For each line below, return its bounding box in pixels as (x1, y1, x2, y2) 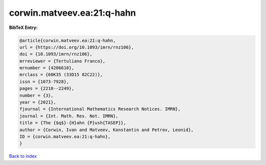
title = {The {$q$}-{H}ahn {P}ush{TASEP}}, (19, 120, 127, 126)
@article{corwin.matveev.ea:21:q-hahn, (19, 37, 116, 43)
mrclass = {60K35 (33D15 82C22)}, (19, 72, 103, 78)
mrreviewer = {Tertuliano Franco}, (19, 58, 105, 64)
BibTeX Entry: (9, 25, 38, 30)
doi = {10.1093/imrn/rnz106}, (19, 52, 93, 57)
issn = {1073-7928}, (19, 79, 69, 84)
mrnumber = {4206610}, (19, 65, 74, 71)
